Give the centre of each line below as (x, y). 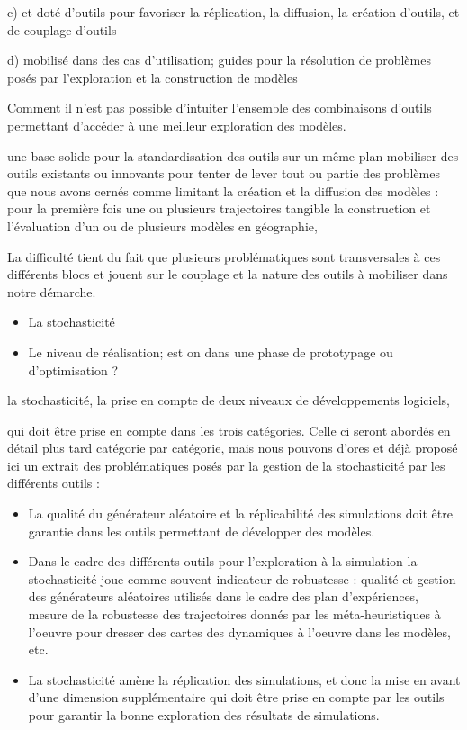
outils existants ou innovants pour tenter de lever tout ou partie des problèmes (224, 173)
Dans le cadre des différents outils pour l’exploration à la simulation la (223, 561)
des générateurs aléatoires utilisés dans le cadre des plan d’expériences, (224, 596)
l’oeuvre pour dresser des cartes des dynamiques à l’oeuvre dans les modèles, (239, 631)
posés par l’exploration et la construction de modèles (153, 77)
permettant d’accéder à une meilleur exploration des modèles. (177, 125)
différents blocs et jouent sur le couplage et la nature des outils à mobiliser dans (228, 274)
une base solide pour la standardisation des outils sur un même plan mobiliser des (233, 155)
